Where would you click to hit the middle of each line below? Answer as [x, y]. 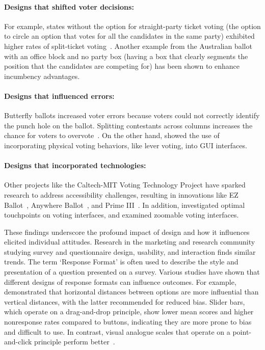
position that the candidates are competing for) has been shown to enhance [122, 66]
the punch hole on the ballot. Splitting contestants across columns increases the [128, 125]
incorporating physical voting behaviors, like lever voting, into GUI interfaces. [126, 145]
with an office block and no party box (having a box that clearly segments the [126, 56]
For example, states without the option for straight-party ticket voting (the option [132, 26]
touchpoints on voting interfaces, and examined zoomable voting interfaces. [122, 215]
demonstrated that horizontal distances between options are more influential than [131, 292]
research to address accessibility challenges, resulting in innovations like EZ [121, 194]
